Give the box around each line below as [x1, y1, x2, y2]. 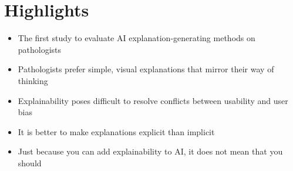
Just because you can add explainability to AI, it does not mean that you [18, 145, 283, 157]
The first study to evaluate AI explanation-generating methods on [18, 32, 255, 44]
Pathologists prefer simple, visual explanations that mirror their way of [18, 63, 274, 75]
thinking [18, 74, 48, 86]
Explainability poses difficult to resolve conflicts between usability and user [18, 94, 288, 106]
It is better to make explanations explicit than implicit [18, 125, 215, 138]
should [18, 156, 42, 169]
